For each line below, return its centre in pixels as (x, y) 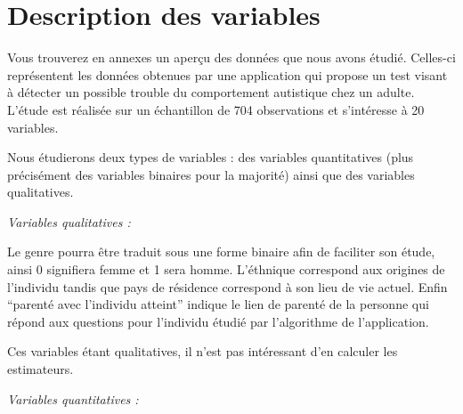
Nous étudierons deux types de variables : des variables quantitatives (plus (211, 157)
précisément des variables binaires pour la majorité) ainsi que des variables (211, 174)
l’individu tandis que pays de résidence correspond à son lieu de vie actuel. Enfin (227, 286)
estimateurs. (41, 369)
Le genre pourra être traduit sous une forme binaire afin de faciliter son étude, (221, 252)
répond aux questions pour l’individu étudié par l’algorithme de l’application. (218, 321)
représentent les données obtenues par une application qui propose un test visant (227, 74)
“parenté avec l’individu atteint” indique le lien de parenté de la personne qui (218, 304)
